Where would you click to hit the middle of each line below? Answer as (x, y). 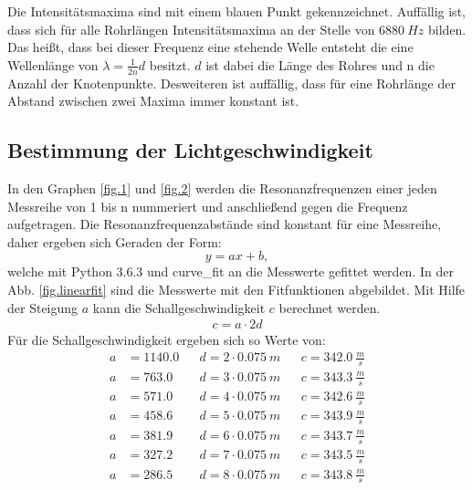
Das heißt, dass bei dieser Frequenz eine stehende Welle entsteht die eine (210, 47)
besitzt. (170, 64)
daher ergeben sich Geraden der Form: (115, 241)
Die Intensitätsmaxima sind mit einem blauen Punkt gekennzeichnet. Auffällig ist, (236, 11)
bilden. (447, 29)
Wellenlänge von (53, 64)
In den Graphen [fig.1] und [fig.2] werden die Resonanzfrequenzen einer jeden (222, 188)
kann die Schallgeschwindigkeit (179, 307)
